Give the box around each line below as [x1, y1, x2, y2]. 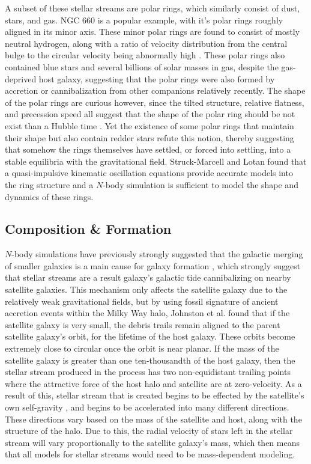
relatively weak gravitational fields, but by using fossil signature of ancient [5, 295, 279, 307]
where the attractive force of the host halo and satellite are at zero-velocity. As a [5, 377, 302, 389]
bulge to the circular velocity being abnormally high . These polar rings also [5, 49, 285, 61]
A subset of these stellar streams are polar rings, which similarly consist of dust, [5, 2, 300, 14]
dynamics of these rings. [5, 190, 94, 203]
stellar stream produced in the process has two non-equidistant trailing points [5, 365, 291, 378]
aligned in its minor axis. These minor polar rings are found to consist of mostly [5, 25, 300, 38]
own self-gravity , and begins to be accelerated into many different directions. [5, 401, 289, 414]
